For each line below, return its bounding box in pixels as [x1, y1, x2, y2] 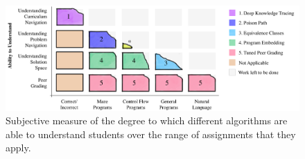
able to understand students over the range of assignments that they [6, 126, 296, 141]
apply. [6, 140, 31, 155]
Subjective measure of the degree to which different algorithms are [6, 113, 288, 128]
